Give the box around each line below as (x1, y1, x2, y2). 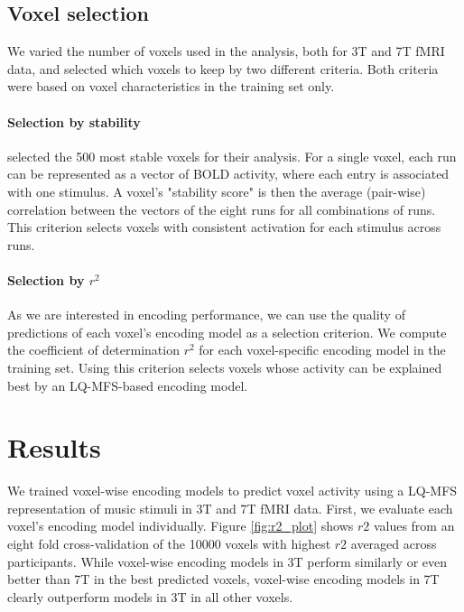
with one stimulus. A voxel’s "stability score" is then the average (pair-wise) (7, 181, 426, 200)
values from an (373, 516, 455, 535)
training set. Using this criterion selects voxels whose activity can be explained (7, 357, 442, 376)
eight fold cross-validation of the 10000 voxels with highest (7, 534, 331, 553)
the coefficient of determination (7, 340, 180, 359)
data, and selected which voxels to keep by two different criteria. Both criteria (7, 59, 439, 78)
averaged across (350, 534, 437, 553)
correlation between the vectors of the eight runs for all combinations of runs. (7, 199, 436, 218)
